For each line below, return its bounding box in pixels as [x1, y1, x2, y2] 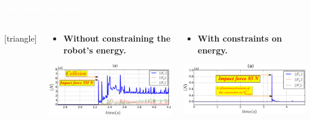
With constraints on [198, 32, 282, 45]
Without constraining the [63, 32, 171, 45]
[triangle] [4, 32, 37, 45]
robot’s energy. [63, 43, 126, 56]
